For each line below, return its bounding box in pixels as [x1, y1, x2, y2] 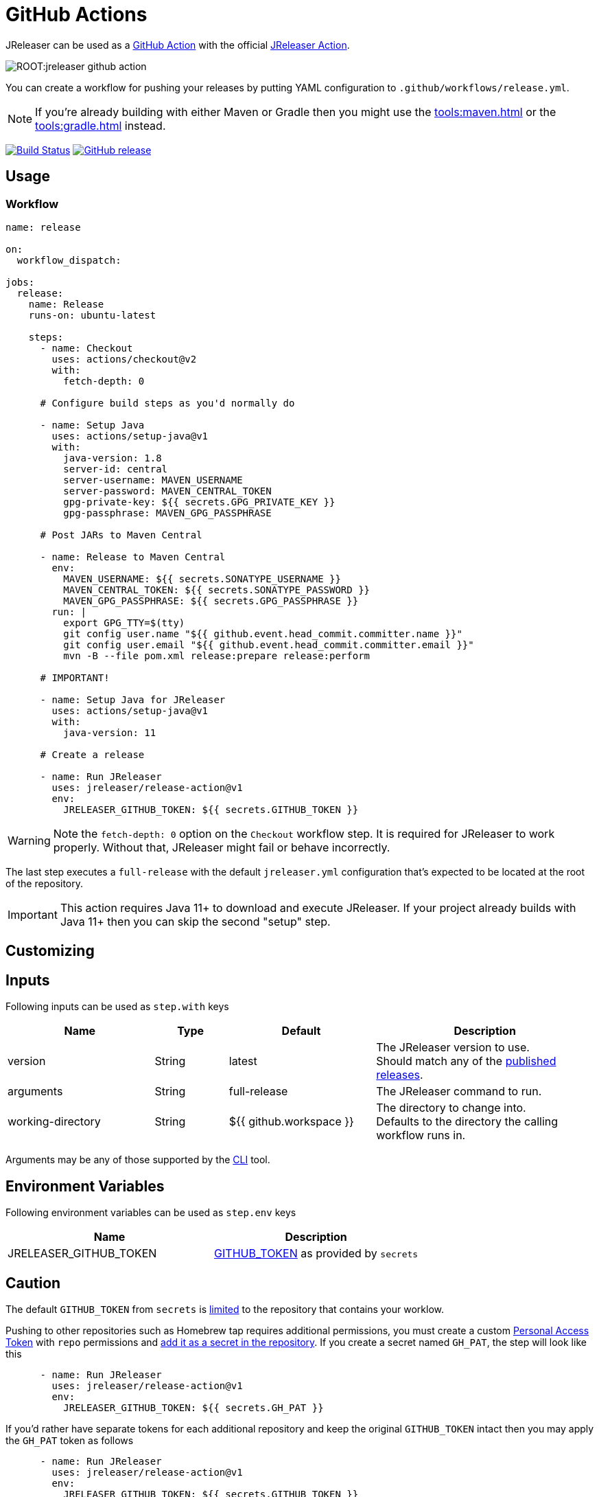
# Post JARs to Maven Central [40, 529, 202, 540]
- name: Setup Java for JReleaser [40, 694, 226, 705]
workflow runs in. [376, 1128, 466, 1143]
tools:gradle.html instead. [35, 118, 166, 133]
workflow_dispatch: [16, 254, 121, 266]
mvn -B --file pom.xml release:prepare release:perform [63, 650, 371, 661]
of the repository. [5, 877, 84, 889]
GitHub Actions [5, 3, 148, 26]
